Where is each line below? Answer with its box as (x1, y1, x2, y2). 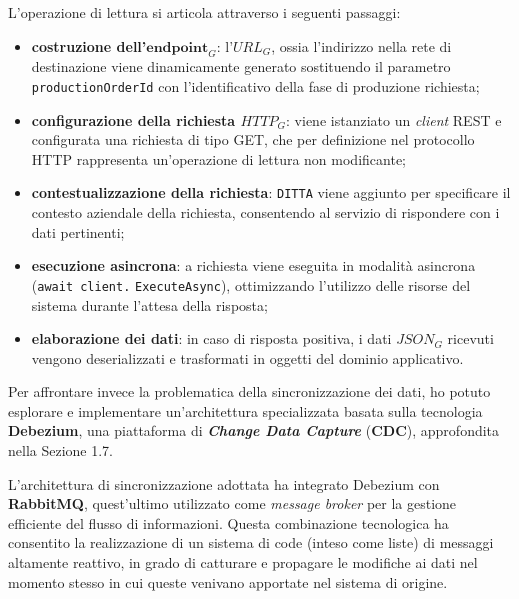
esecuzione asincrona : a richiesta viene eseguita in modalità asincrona (31, 255, 476, 276)
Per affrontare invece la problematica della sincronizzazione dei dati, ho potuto (8, 381, 491, 402)
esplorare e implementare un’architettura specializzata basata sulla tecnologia (8, 400, 483, 421)
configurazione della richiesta (31, 109, 236, 130)
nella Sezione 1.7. (8, 440, 113, 461)
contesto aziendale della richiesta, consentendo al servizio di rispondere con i (31, 202, 500, 223)
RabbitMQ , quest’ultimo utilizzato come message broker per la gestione (8, 493, 457, 514)
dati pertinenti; (31, 221, 125, 242)
